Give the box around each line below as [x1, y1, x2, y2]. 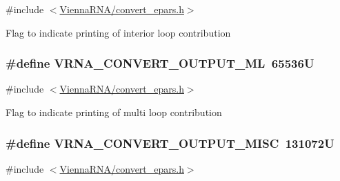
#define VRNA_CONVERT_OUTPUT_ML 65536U [6, 55, 314, 72]
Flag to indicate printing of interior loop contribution [6, 25, 231, 39]
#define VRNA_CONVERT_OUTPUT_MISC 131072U [6, 134, 334, 151]
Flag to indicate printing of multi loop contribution [6, 105, 222, 119]
